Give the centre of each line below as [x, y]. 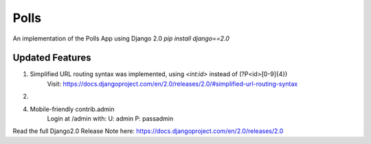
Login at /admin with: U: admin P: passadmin [110, 119]
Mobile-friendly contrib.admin [72, 109]
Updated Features [52, 58]
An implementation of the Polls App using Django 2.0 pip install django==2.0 [121, 38]
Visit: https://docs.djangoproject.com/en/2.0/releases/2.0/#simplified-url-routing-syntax [172, 84]
